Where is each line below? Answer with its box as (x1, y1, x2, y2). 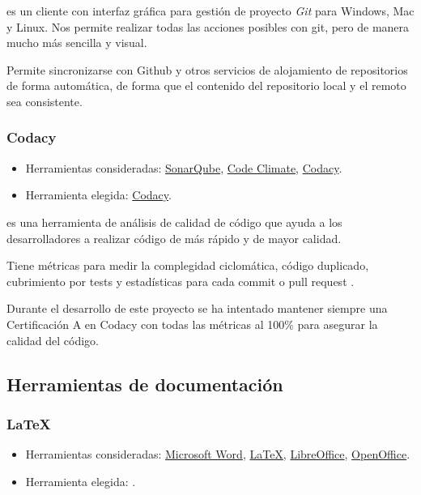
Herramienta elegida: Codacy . (25, 186, 172, 203)
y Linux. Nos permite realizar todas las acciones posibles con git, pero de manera (6, 18, 410, 35)
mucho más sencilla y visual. (6, 34, 147, 51)
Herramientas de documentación (6, 371, 283, 396)
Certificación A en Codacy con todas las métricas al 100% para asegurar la (6, 315, 378, 332)
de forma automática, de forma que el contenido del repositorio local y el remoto (6, 77, 406, 94)
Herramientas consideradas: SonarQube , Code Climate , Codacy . (25, 159, 342, 176)
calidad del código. (6, 331, 99, 348)
